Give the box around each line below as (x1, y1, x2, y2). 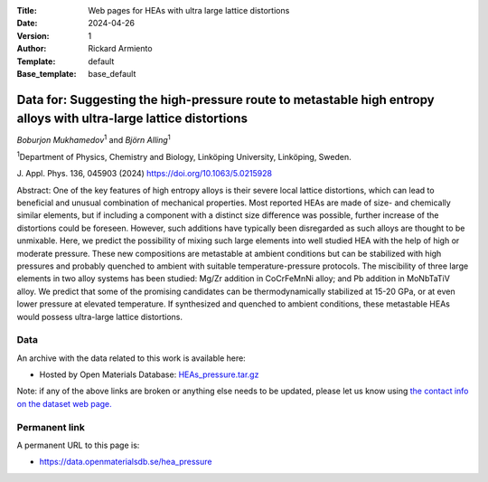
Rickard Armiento (88, 43, 153, 54)
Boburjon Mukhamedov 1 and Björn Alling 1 (16, 133, 171, 146)
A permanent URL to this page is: (16, 439, 140, 450)
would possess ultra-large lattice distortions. (16, 311, 183, 322)
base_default (88, 68, 136, 79)
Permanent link (16, 421, 85, 433)
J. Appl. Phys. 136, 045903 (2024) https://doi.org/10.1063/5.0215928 (16, 168, 273, 179)
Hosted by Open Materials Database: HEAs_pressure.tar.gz (39, 369, 259, 380)
